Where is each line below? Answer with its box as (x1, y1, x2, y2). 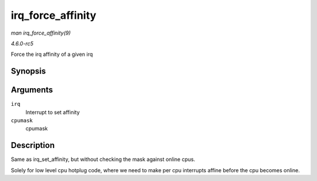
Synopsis (11, 66, 46, 76)
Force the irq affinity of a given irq (11, 51, 93, 58)
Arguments (11, 85, 53, 95)
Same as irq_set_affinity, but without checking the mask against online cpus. (11, 156, 195, 163)
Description (11, 140, 55, 150)
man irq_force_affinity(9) (11, 29, 71, 36)
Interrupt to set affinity (25, 109, 80, 116)
